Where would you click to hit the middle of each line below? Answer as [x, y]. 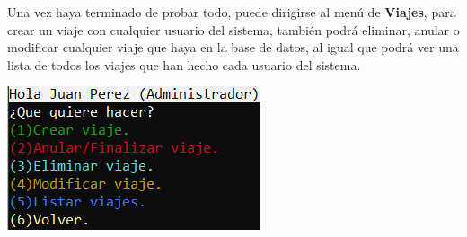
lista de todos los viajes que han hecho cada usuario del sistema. [184, 64]
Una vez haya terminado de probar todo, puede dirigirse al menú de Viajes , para [232, 12]
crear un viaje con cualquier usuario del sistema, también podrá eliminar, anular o [233, 29]
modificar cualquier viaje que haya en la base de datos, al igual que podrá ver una [233, 47]
